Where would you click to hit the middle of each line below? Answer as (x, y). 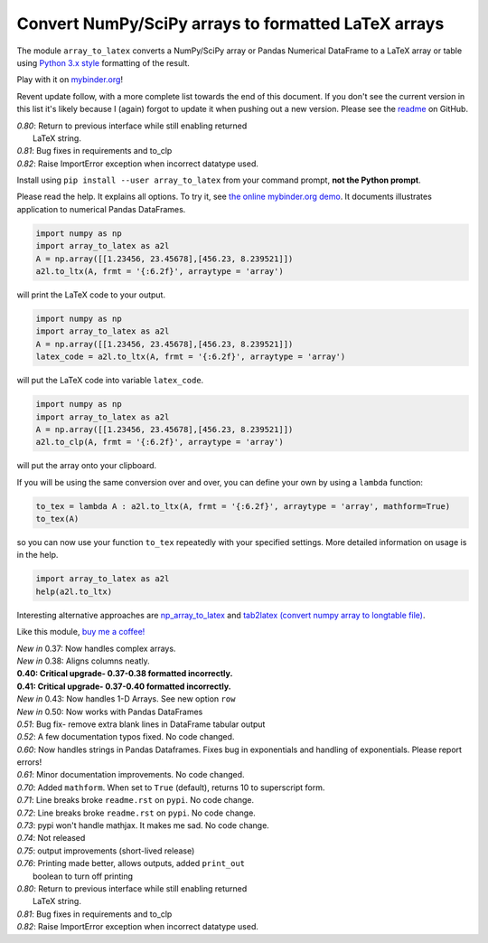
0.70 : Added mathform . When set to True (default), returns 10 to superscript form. (171, 787)
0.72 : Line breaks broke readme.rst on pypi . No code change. (136, 813)
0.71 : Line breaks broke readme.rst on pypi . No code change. (136, 800)
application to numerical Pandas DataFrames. (101, 209)
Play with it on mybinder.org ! (70, 80)
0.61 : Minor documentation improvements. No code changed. (131, 775)
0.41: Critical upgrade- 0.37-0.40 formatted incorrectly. (124, 686)
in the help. (38, 555)
